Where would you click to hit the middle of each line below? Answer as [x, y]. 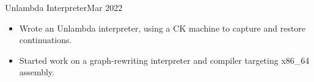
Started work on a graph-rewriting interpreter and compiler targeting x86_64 [164, 60]
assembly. [37, 72]
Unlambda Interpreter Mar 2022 [64, 7]
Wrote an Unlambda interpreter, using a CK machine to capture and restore [162, 28]
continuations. [46, 40]
